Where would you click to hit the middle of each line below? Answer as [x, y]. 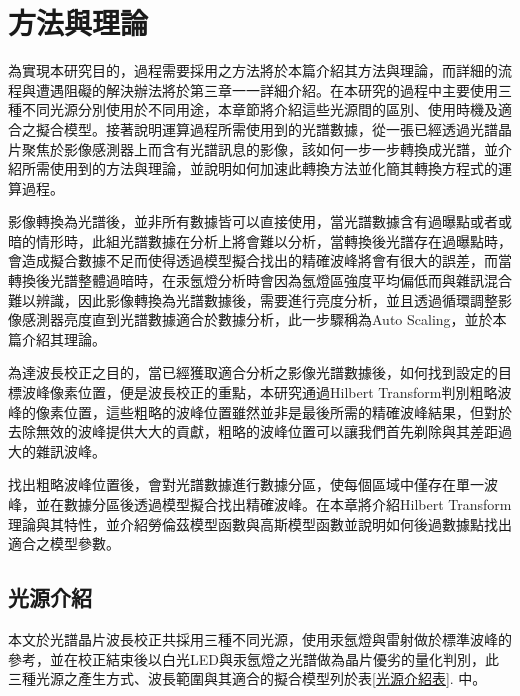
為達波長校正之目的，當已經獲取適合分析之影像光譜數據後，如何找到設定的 [253, 372]
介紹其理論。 [63, 338]
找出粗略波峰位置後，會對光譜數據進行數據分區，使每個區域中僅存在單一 [246, 484]
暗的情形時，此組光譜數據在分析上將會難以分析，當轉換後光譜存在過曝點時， [260, 240]
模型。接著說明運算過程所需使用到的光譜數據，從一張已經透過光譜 [280, 128]
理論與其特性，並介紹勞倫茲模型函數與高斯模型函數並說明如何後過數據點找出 [260, 523]
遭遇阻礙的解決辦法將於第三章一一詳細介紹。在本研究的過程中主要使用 [266, 89]
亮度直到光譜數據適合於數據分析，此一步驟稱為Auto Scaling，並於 [278, 319]
